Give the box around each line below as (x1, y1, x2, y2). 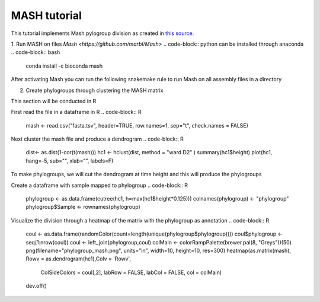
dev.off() (25, 282, 47, 290)
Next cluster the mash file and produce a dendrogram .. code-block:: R (11, 135, 184, 142)
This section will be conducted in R (11, 97, 97, 104)
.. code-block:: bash (11, 49, 60, 56)
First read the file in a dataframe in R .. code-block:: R (11, 109, 142, 116)
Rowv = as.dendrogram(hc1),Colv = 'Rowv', (25, 255, 132, 262)
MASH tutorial (11, 9, 82, 22)
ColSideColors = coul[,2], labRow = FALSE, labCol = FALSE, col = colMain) (40, 269, 222, 276)
